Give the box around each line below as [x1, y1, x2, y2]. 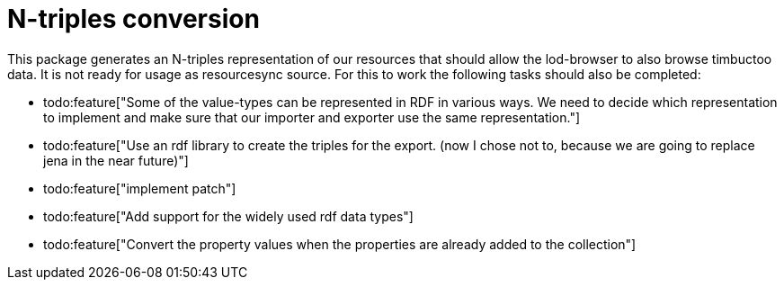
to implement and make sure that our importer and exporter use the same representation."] [43, 109, 581, 125]
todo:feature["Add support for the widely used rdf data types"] [43, 208, 414, 224]
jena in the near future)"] [43, 152, 189, 168]
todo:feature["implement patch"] [43, 180, 236, 196]
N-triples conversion [7, 4, 260, 34]
